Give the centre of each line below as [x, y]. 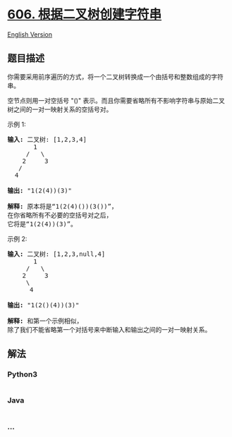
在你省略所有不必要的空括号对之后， [60, 215]
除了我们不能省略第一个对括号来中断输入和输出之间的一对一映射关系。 [109, 330]
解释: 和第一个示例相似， [45, 321]
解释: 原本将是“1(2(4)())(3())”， [62, 206]
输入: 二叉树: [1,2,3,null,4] [56, 254]
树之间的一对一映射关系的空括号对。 [60, 109]
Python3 [22, 374]
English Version [30, 34]
